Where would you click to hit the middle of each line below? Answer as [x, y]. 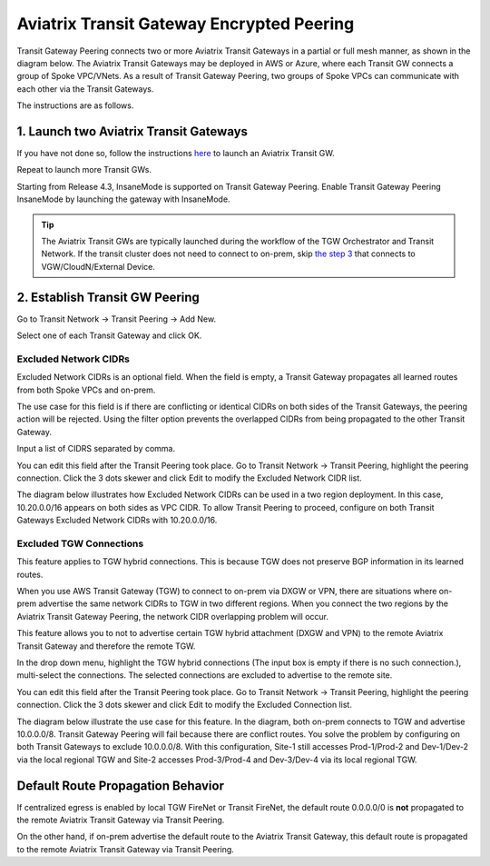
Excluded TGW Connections [80, 543]
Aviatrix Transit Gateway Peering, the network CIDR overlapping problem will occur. [172, 616]
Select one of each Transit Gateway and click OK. [109, 335]
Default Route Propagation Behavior [120, 786]
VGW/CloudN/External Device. [98, 266]
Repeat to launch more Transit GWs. [84, 170]
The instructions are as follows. [75, 105]
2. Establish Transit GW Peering [108, 297]
